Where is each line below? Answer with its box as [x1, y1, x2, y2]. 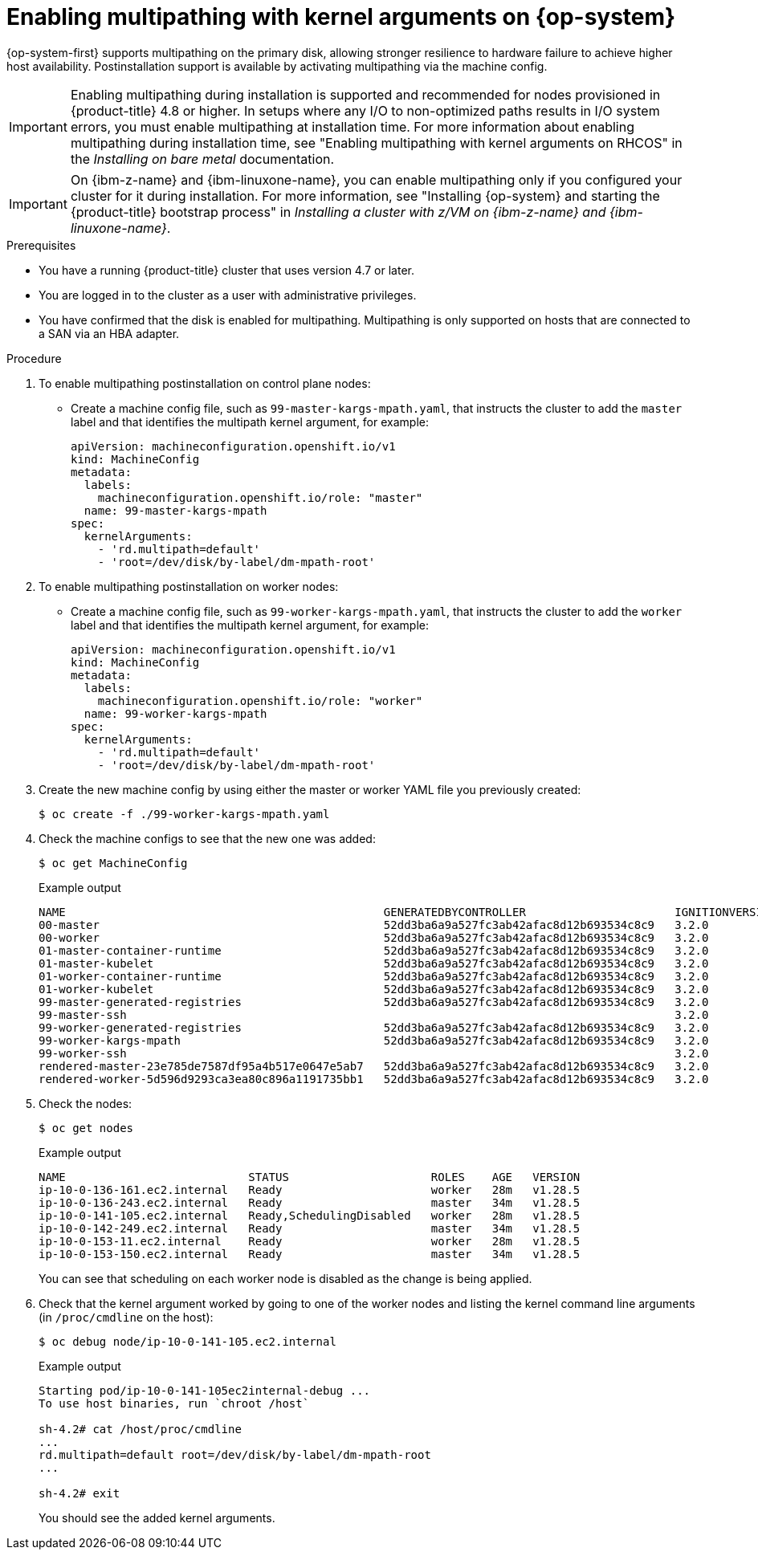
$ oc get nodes [39, 1121, 134, 1134]
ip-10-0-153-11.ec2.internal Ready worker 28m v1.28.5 [39, 1234, 581, 1248]
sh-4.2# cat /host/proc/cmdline [39, 1422, 242, 1436]
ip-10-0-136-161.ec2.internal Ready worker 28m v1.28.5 [39, 1183, 581, 1196]
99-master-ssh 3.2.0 [39, 1008, 709, 1021]
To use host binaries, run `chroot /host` [39, 1396, 310, 1410]
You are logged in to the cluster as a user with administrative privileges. [39, 287, 417, 302]
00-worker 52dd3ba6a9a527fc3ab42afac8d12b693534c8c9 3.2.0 [39, 931, 709, 944]
